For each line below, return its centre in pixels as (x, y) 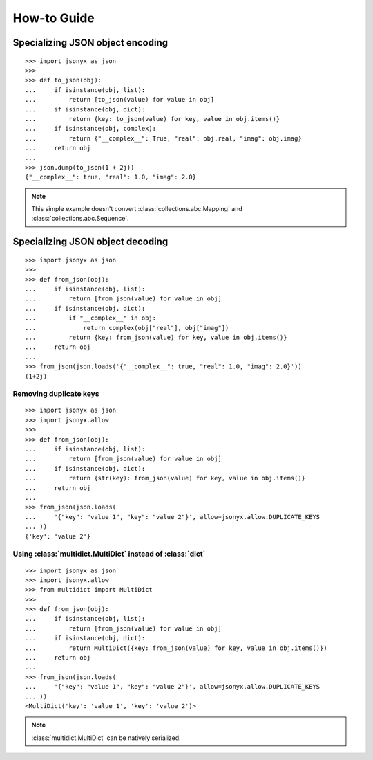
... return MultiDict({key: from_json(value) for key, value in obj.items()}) (176, 648)
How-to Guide (54, 18)
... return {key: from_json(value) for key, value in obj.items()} (156, 337)
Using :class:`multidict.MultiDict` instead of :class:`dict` (109, 554)
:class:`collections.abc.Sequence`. (80, 219)
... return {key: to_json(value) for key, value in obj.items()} (153, 119)
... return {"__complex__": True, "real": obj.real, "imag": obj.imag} (163, 138)
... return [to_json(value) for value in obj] (120, 100)
